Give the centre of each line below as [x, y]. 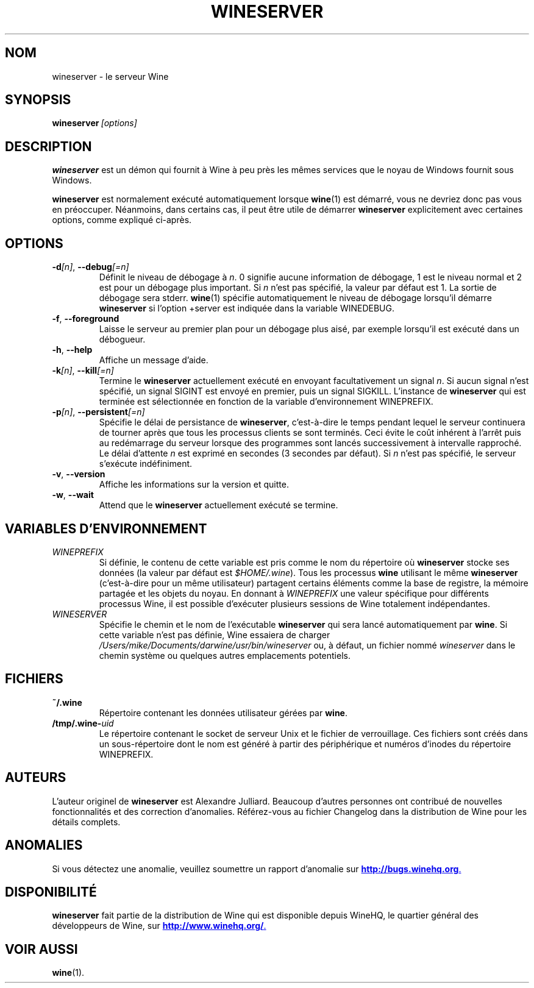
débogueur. [122, 339]
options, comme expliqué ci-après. [122, 220]
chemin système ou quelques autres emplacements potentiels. [225, 655]
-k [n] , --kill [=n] [83, 371]
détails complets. [86, 822]
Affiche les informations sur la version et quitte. [194, 485]
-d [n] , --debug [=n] [91, 267]
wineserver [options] [94, 123]
